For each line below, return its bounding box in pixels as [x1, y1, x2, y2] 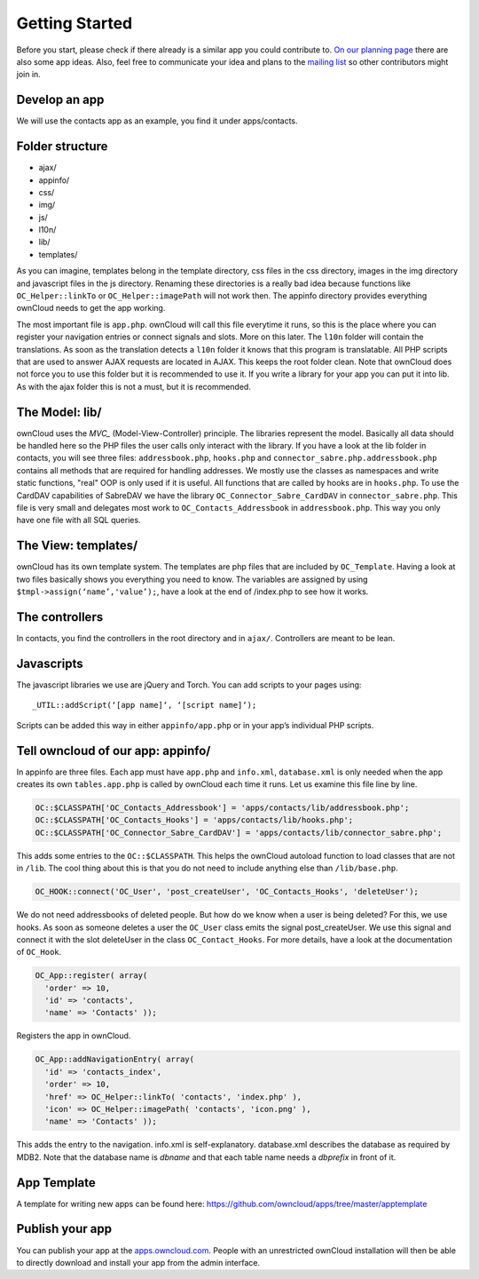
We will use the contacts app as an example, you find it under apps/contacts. [16, 115, 298, 126]
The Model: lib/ [16, 404, 102, 419]
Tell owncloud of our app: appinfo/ [16, 743, 211, 759]
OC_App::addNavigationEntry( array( [35, 1054, 195, 1065]
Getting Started [16, 13, 133, 33]
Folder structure [16, 139, 108, 155]
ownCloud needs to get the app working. [16, 303, 166, 314]
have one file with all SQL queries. [16, 515, 141, 526]
